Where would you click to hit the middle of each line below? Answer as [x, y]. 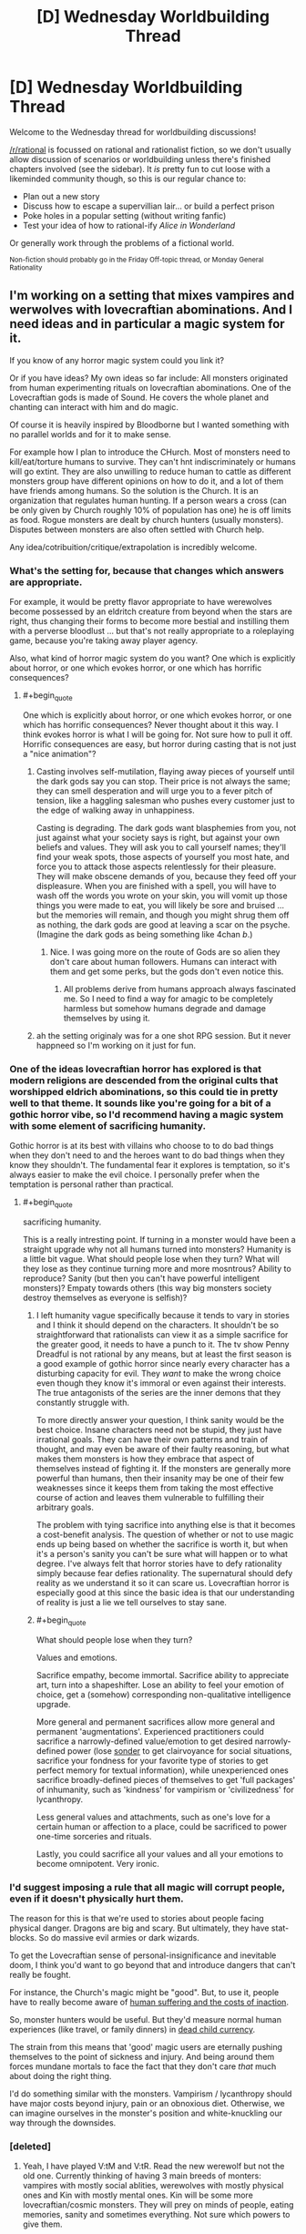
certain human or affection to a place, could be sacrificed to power [162, 1826]
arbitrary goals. [65, 1507]
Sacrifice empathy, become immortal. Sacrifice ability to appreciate [163, 1675]
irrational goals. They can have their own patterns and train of [152, 1439]
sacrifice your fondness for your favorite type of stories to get [152, 1760]
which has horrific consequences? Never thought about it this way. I [150, 724]
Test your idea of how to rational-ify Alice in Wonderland [129, 225]
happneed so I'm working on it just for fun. [116, 1045]
